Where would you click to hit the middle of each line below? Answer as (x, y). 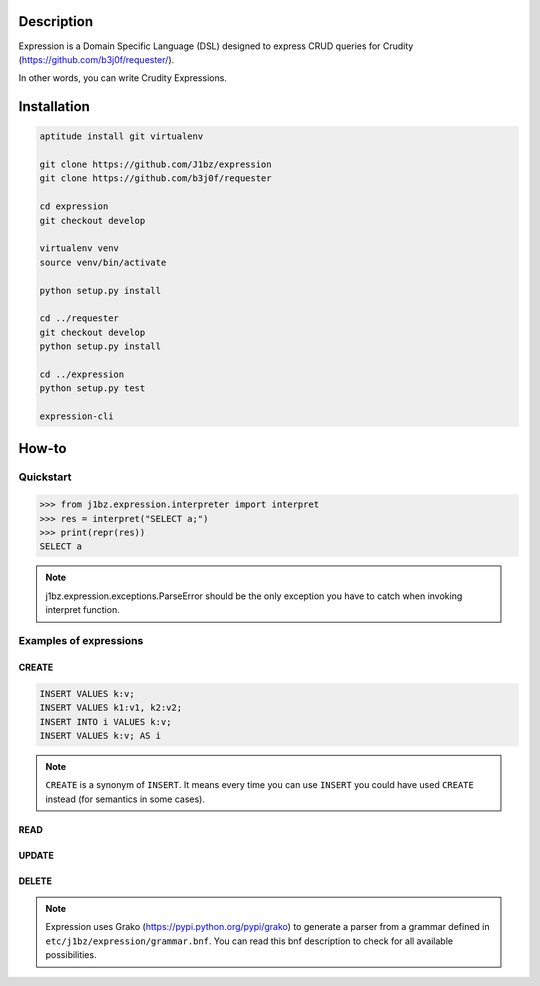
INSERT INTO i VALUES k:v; (105, 721)
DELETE (35, 881)
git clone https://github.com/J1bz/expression (155, 164)
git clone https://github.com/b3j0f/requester (155, 178)
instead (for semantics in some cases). (125, 799)
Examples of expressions (81, 640)
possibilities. (71, 955)
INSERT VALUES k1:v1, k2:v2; (111, 708)
